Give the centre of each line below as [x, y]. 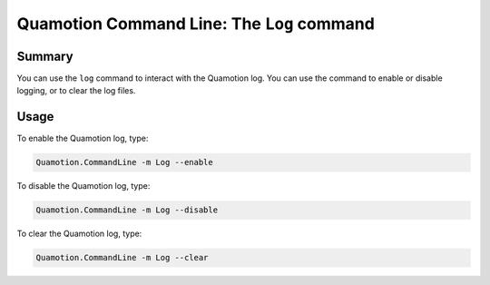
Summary [45, 56]
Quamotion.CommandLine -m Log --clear [122, 258]
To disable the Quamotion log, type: [83, 186]
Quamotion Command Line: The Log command [196, 24]
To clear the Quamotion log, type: [79, 234]
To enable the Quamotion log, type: [83, 138]
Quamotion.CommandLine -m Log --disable [127, 210]
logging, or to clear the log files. [76, 91]
